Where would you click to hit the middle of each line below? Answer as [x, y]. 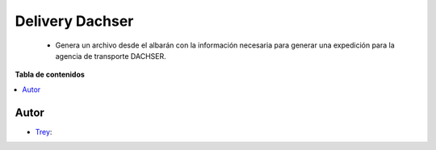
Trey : [44, 131]
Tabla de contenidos [50, 75]
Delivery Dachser [74, 21]
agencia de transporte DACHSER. [111, 56]
